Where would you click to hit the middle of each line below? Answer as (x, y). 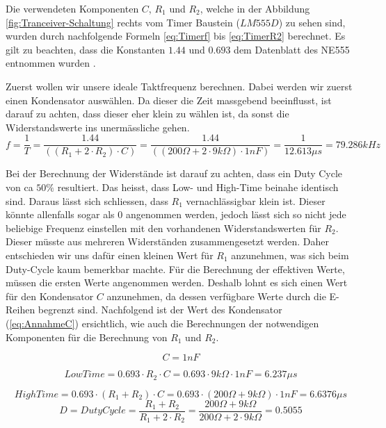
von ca (19, 187)
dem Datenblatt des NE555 (292, 49)
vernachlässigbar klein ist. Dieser (256, 200)
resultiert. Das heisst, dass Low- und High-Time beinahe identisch (198, 187)
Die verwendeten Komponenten (72, 8)
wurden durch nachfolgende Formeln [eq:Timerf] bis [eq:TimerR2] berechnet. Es (176, 36)
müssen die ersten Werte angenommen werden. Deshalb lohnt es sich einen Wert (177, 282)
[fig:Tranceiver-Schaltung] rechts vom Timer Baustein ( (123, 22)
